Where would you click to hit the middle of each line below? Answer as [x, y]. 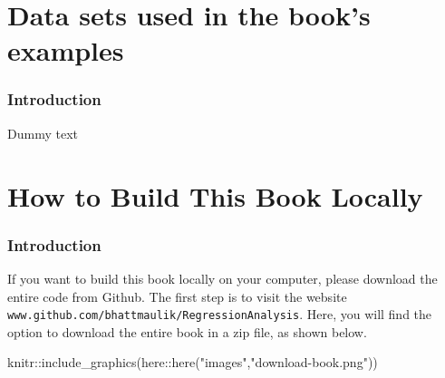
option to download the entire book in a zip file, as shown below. [187, 331]
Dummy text [43, 133]
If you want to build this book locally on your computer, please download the [222, 278]
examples [66, 50]
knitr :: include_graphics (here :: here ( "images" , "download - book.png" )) [193, 362]
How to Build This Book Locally [215, 195]
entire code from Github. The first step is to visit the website [177, 296]
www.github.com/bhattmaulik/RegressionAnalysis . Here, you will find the [220, 314]
